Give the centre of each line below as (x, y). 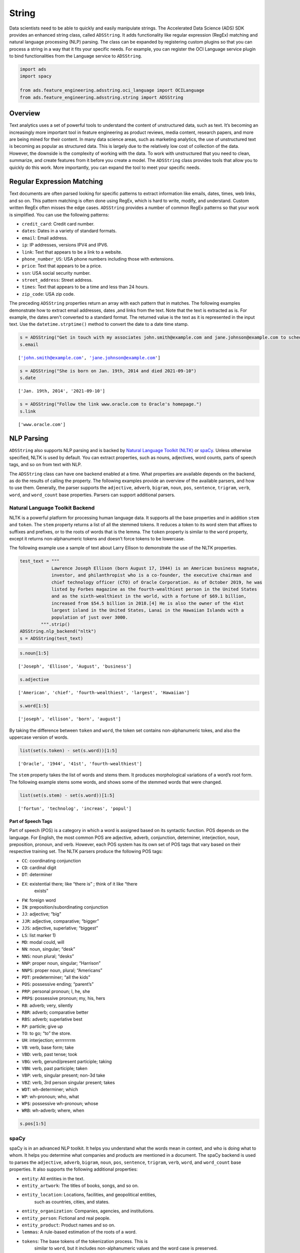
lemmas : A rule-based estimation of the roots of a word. (79, 1232)
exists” (41, 891)
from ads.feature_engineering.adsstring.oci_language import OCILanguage (112, 90)
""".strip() (55, 624)
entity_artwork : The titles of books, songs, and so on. (80, 1186)
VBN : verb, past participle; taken (54, 1069)
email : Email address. (45, 238)
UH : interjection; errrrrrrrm (49, 1040)
